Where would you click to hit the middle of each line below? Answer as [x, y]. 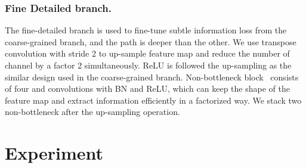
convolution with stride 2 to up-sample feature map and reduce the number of [147, 53]
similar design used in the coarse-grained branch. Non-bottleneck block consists [152, 77]
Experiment [54, 153]
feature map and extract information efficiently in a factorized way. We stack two [153, 100]
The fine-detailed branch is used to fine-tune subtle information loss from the [146, 30]
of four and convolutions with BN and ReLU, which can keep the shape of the [147, 88]
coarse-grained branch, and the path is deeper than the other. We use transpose [151, 41]
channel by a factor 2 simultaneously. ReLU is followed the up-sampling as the [148, 65]
